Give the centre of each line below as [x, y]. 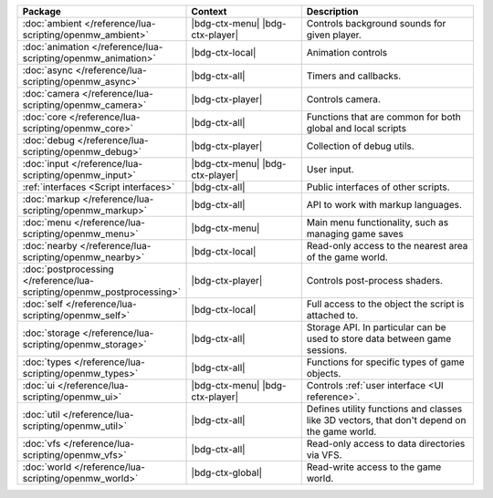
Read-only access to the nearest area [387, 246]
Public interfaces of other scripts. [378, 187]
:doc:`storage [51, 333]
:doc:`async [47, 70]
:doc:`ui [38, 385]
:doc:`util [42, 415]
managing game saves [355, 234]
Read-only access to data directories [386, 444]
